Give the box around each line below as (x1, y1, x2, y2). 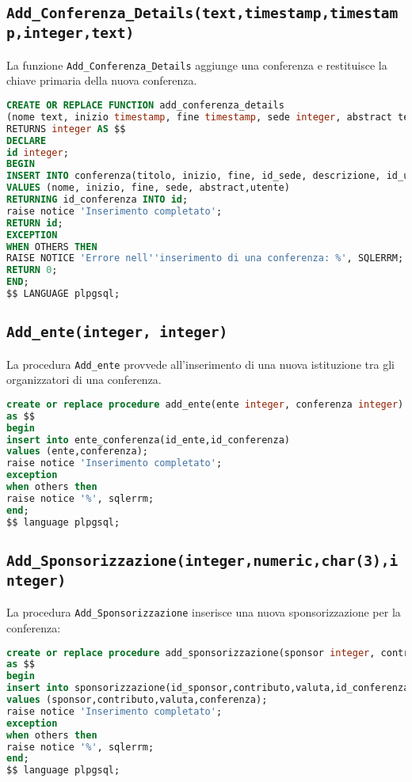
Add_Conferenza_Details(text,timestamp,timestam (6, 5, 399, 22)
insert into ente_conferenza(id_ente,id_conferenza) (6, 434, 290, 446)
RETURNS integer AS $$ (6, 123, 126, 135)
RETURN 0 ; (6, 264, 58, 276)
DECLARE (6, 135, 47, 146)
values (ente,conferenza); (6, 446, 148, 457)
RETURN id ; (6, 217, 63, 229)
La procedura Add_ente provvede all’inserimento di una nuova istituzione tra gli (6, 355, 395, 372)
